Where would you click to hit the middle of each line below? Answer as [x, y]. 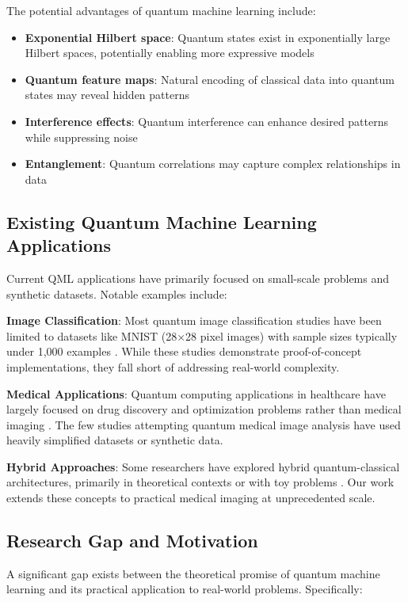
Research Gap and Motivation [132, 541]
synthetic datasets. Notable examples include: [117, 293]
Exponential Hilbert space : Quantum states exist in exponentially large [208, 37]
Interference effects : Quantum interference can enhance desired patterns [207, 121]
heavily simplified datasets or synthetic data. [115, 440]
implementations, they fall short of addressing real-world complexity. [173, 366]
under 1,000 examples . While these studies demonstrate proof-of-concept [184, 351]
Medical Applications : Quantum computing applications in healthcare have [196, 393]
